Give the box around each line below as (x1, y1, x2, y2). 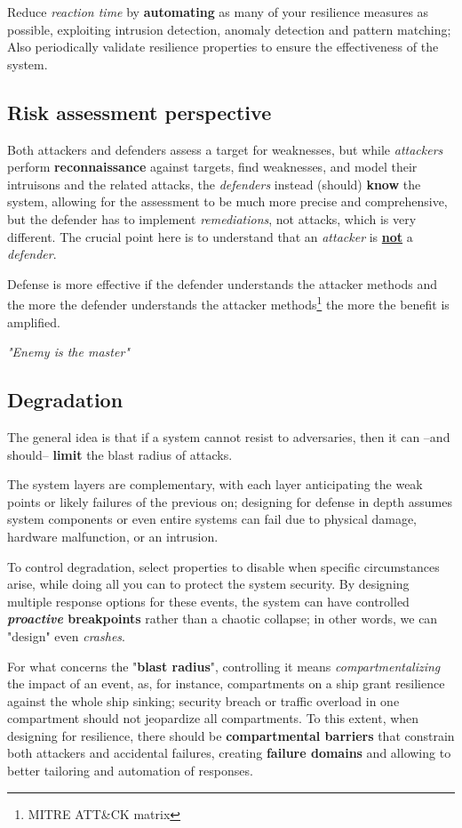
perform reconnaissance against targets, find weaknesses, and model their (7, 157, 418, 176)
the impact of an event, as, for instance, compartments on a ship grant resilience (7, 674, 445, 693)
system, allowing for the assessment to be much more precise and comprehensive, (7, 192, 448, 211)
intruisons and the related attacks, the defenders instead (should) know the (7, 174, 421, 193)
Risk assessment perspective (7, 98, 272, 125)
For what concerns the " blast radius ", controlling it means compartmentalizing (7, 656, 441, 675)
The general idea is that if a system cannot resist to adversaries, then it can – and (7, 427, 450, 446)
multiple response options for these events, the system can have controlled (7, 591, 410, 610)
